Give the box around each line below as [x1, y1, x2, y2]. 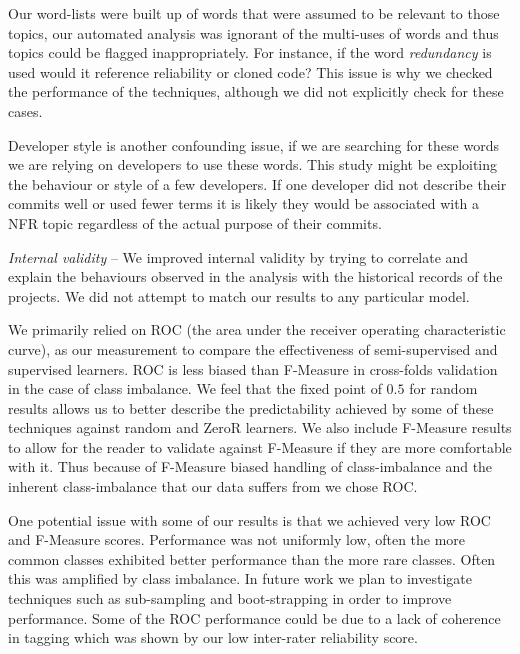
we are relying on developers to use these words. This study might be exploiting [8, 154, 498, 175]
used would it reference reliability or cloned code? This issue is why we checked [8, 61, 493, 82]
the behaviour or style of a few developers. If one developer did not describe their [8, 173, 507, 194]
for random [409, 378, 478, 399]
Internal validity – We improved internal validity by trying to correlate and [8, 246, 469, 267]
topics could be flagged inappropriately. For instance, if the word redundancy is [8, 42, 492, 63]
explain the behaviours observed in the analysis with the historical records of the [8, 266, 503, 287]
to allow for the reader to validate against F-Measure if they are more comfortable [8, 436, 512, 457]
